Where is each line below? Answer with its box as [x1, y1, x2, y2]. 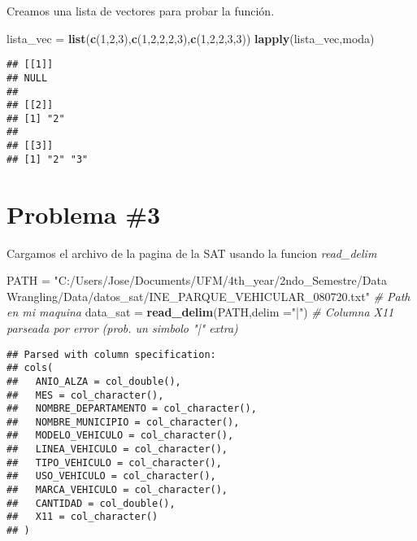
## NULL [7, 72, 48, 84]
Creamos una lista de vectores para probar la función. [7, 2, 275, 19]
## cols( [7, 362, 54, 374]
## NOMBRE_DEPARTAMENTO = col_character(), [7, 403, 257, 415]
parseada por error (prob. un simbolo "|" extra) [7, 319, 238, 336]
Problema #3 [7, 197, 161, 230]
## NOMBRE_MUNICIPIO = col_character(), [7, 416, 240, 428]
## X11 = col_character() [7, 511, 159, 523]
